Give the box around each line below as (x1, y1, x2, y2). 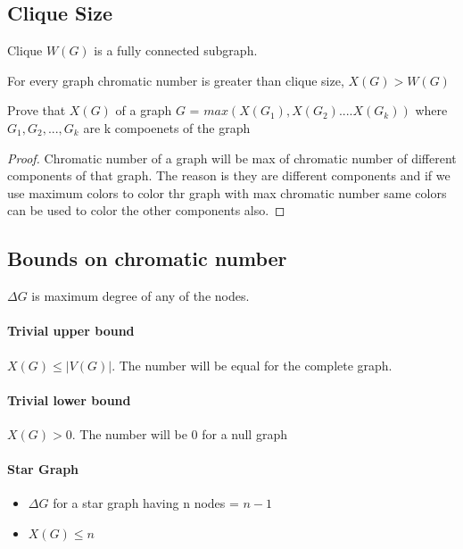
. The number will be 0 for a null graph (71, 424, 287, 443)
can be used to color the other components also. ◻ (7, 201, 285, 220)
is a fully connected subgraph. (94, 41, 258, 60)
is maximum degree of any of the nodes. (31, 287, 250, 305)
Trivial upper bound (7, 321, 135, 340)
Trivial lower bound (7, 390, 131, 409)
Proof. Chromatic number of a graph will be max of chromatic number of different (7, 148, 457, 167)
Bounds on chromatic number (7, 245, 287, 272)
